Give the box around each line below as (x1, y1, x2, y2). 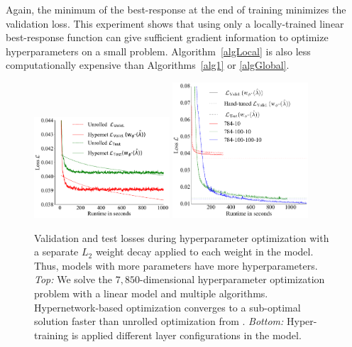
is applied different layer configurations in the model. (71, 327, 302, 342)
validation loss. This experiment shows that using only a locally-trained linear (6, 16, 344, 31)
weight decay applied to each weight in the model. (95, 244, 314, 259)
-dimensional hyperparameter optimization (139, 272, 325, 287)
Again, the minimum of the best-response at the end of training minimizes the (6, 2, 346, 16)
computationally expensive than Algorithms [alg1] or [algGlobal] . (6, 57, 290, 72)
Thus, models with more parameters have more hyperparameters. (34, 258, 318, 272)
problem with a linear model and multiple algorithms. (34, 285, 268, 300)
